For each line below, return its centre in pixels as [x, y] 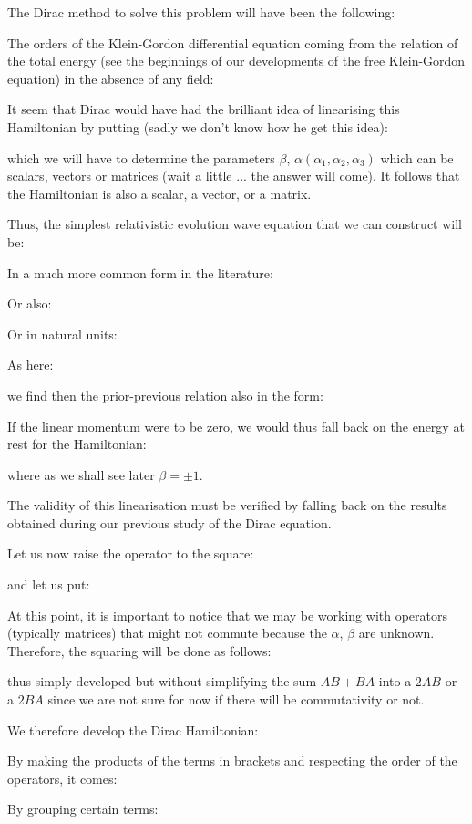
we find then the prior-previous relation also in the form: [165, 395]
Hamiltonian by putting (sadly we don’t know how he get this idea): [198, 126]
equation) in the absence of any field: [111, 78]
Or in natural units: [62, 334]
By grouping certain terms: [83, 809]
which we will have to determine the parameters [141, 157]
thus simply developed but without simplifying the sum [162, 681]
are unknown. [396, 633]
